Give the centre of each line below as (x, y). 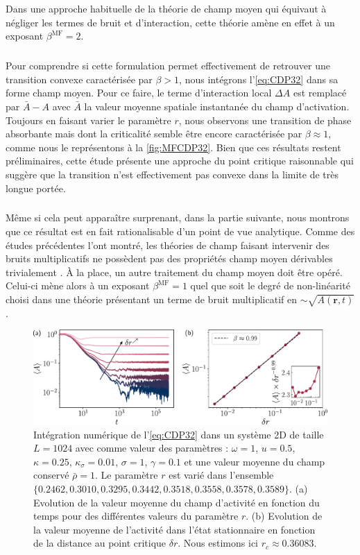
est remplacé (320, 93)
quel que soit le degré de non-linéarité (270, 285)
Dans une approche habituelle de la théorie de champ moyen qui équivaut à (166, 8)
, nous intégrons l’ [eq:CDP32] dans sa (259, 79)
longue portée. (36, 188)
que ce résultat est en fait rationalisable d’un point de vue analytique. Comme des (180, 231)
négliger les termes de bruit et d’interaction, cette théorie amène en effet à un (170, 22)
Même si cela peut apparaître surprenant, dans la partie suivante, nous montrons (178, 217)
